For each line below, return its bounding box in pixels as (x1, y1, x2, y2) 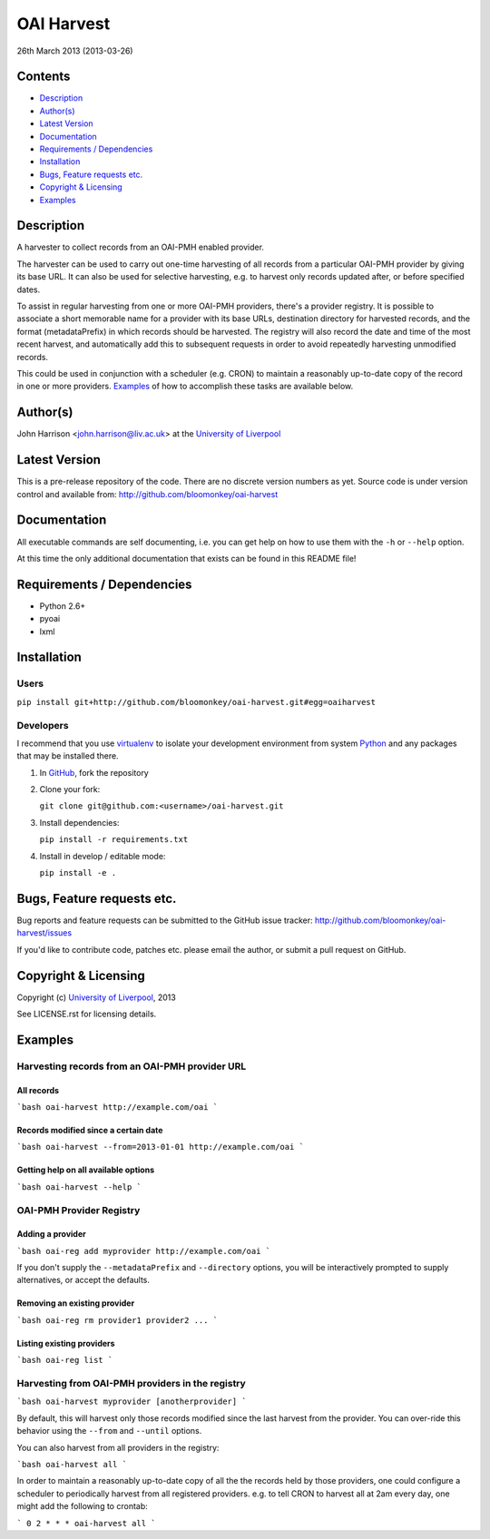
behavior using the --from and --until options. (16, 1426, 202, 1436)
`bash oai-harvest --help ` (16, 1181, 142, 1192)
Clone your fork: (39, 784, 101, 795)
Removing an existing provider (16, 1298, 135, 1309)
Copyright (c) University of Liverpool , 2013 (16, 992, 176, 1003)
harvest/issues (16, 927, 73, 938)
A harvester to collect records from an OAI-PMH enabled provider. (16, 241, 265, 253)
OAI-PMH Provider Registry (16, 1203, 141, 1216)
